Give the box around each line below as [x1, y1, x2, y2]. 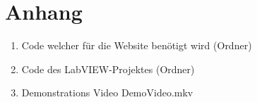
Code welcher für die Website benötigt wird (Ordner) [21, 38, 252, 53]
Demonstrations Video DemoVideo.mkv [21, 85, 193, 100]
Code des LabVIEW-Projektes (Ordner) [21, 61, 195, 76]
